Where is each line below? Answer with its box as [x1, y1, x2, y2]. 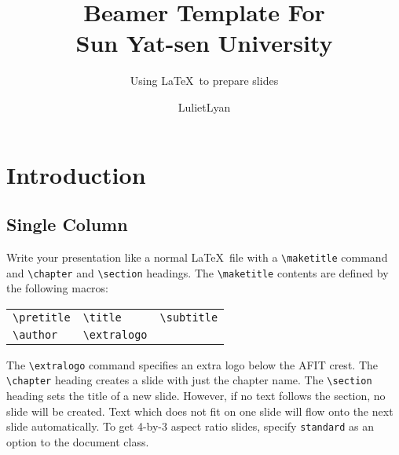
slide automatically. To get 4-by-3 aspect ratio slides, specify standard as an [6, 418, 375, 435]
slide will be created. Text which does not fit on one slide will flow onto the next [6, 402, 394, 419]
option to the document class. [6, 433, 149, 449]
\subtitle [159, 310, 218, 324]
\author [13, 328, 58, 341]
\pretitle [13, 310, 71, 324]
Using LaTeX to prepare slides [130, 72, 279, 89]
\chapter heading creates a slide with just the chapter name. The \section [6, 372, 372, 388]
